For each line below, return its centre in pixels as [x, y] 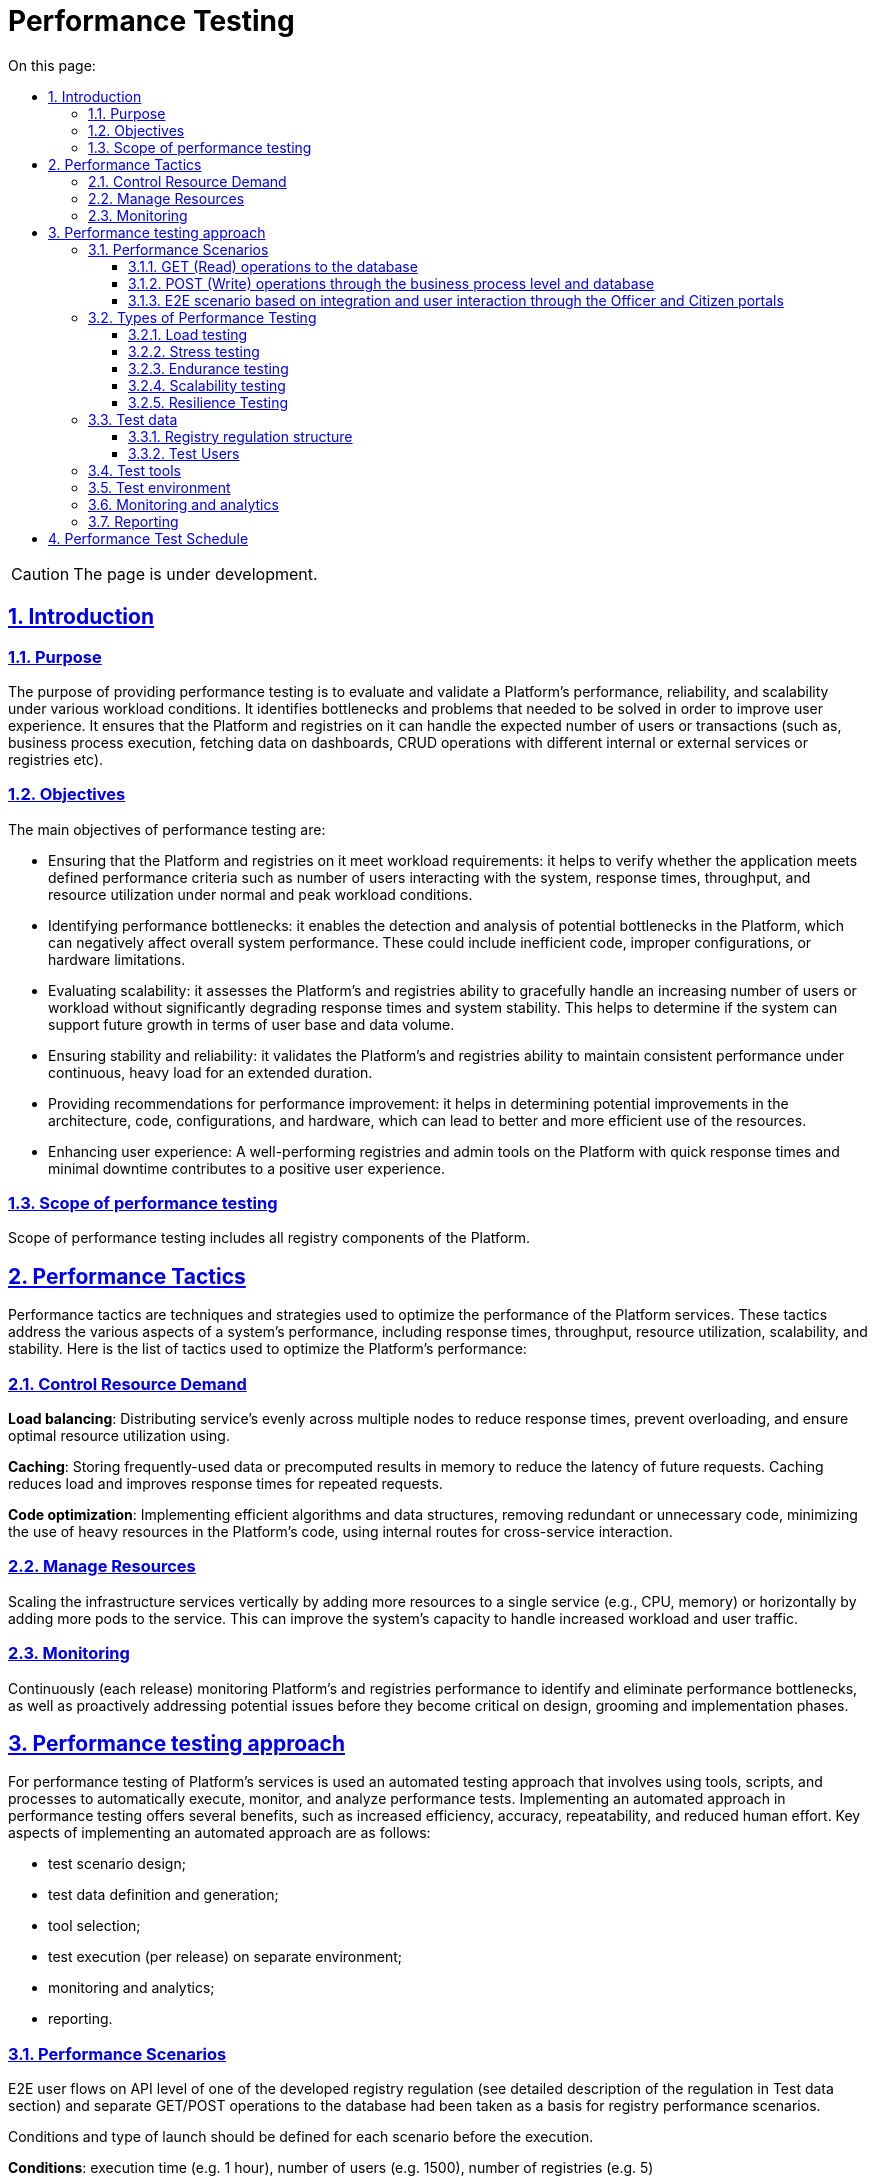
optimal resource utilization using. [119, 1436]
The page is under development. [195, 573]
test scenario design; [117, 1864]
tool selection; [94, 1926]
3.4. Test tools [134, 470]
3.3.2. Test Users [184, 453]
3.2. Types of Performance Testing [202, 317]
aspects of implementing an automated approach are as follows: [219, 1833]
